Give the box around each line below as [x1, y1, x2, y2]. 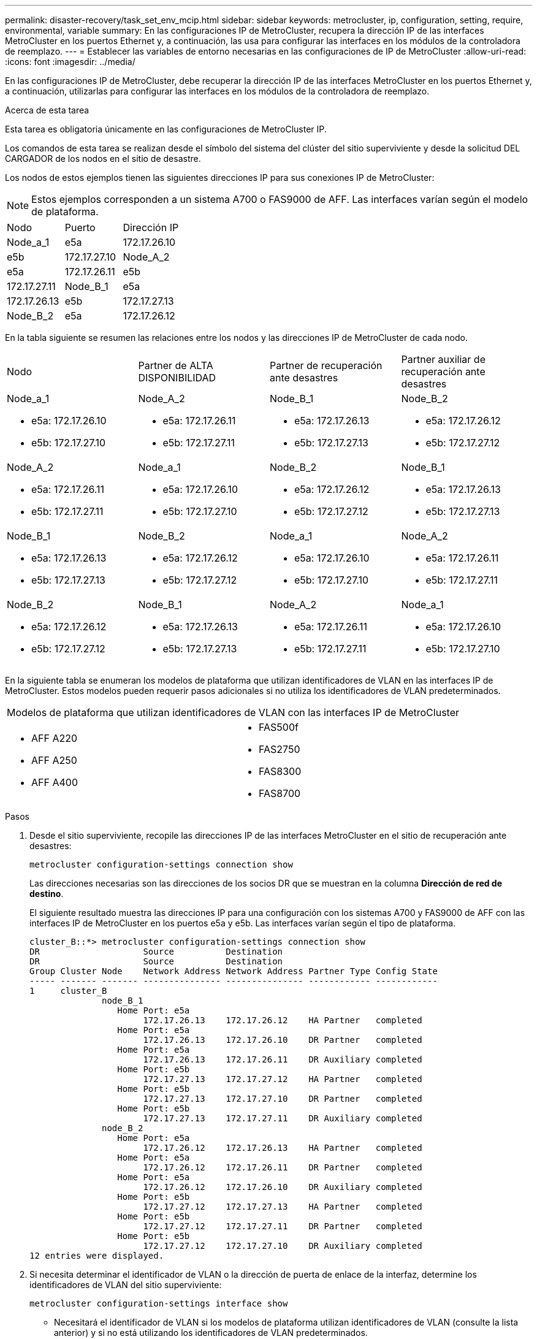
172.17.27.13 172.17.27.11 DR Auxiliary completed [143, 1113, 422, 1123]
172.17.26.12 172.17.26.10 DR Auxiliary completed [143, 1182, 422, 1192]
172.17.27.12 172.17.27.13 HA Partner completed [143, 1202, 422, 1211]
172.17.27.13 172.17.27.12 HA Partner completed [143, 1074, 422, 1084]
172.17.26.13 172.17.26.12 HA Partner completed [143, 1015, 422, 1025]
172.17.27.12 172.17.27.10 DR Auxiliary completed [143, 1241, 422, 1251]
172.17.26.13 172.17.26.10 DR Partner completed [143, 1035, 422, 1045]
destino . [29, 888, 64, 899]
